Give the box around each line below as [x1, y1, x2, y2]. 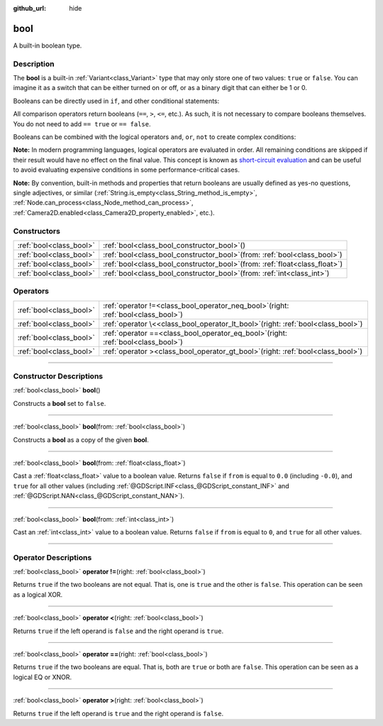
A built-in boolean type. [13, 41, 82, 50]
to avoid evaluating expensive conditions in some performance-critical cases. [13, 165, 240, 174]
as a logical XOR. [13, 590, 63, 599]
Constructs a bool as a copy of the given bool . [13, 435, 149, 444]
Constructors [13, 226, 60, 236]
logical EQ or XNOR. [13, 673, 72, 681]
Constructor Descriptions [13, 371, 103, 381]
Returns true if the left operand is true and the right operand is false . [13, 709, 223, 717]
